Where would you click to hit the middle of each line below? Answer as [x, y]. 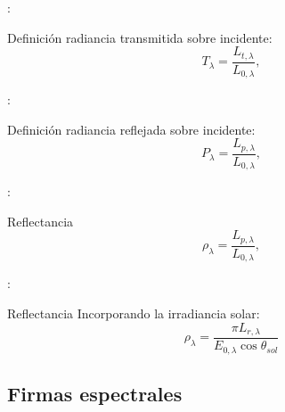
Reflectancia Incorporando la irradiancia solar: [134, 313]
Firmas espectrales [95, 393]
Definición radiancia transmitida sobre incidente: [140, 37]
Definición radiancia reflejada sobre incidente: [131, 129]
